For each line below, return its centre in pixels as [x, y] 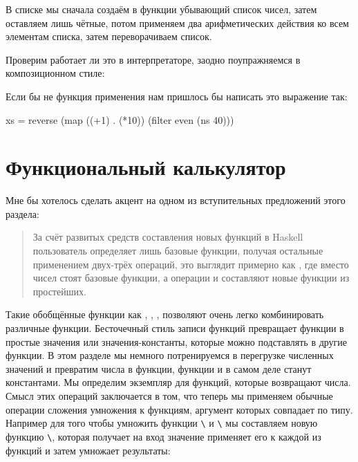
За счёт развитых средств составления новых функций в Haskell [168, 237]
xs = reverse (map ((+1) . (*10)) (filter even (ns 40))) [120, 119]
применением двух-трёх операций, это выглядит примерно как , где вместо [191, 264]
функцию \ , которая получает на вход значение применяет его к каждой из [163, 436]
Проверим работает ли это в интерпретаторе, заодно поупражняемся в [153, 59]
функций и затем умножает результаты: [88, 450]
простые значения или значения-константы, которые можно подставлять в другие [177, 341]
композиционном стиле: [55, 73]
